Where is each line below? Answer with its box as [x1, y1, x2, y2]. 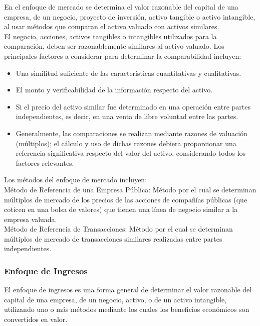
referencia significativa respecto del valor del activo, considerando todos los [16, 148, 246, 158]
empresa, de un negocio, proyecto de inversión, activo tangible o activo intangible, [4, 11, 255, 22]
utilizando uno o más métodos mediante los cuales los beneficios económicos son [4, 304, 249, 314]
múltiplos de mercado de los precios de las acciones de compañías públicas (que [4, 194, 247, 204]
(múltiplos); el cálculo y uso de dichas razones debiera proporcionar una [16, 138, 236, 148]
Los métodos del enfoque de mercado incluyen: [4, 174, 147, 185]
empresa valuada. [4, 213, 57, 224]
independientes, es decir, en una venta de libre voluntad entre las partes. [16, 111, 238, 122]
